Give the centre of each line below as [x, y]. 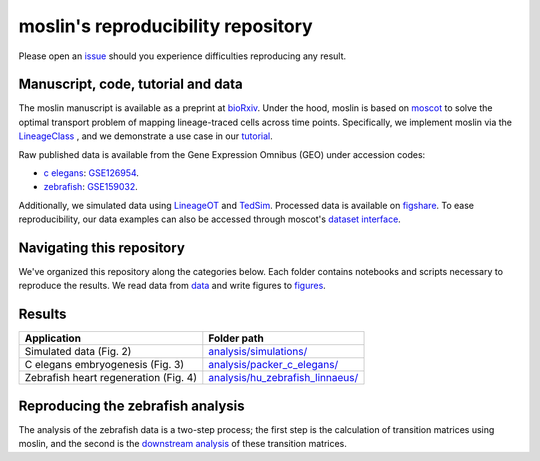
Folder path [236, 338]
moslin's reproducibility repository [166, 26]
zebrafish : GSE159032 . [91, 187]
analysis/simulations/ [258, 352]
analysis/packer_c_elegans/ [273, 365]
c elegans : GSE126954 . [91, 173]
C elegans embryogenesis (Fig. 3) [104, 365]
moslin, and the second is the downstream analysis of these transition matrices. [182, 444]
